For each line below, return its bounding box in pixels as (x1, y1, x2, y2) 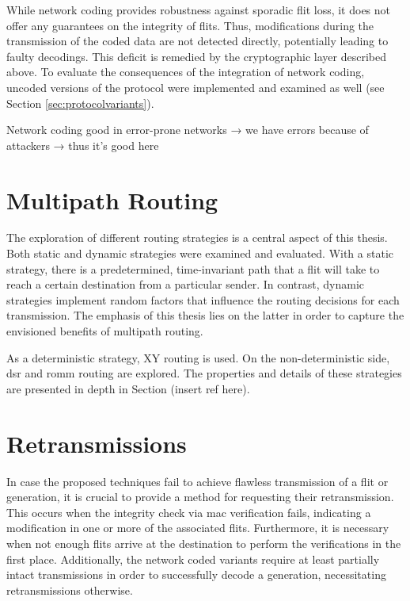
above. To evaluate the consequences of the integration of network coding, (6, 63, 365, 80)
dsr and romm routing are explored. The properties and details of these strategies (6, 365, 402, 381)
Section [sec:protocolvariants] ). (6, 94, 154, 111)
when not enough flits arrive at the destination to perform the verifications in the (6, 534, 401, 551)
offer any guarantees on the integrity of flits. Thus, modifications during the (6, 17, 374, 33)
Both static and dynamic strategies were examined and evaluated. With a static (6, 245, 393, 262)
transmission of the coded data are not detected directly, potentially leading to (6, 33, 389, 49)
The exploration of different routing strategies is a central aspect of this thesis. (6, 229, 388, 246)
